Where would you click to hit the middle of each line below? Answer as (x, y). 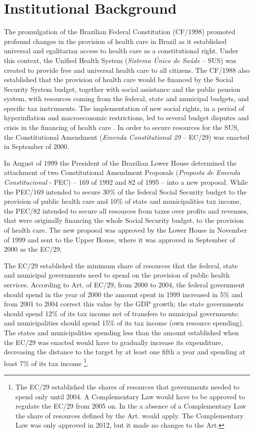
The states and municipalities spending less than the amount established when (121, 332)
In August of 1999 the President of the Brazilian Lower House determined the (120, 162)
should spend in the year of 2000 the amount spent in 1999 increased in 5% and (123, 294)
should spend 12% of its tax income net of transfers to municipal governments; (122, 313)
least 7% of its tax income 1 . (46, 362)
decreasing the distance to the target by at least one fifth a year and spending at (125, 352)
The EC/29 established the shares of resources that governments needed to (127, 386)
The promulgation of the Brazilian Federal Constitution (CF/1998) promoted (120, 32)
